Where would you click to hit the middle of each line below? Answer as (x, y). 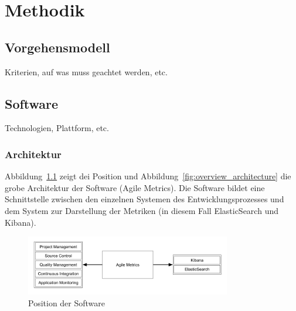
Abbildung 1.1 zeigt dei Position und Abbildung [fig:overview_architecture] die (148, 176)
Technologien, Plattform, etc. (57, 128)
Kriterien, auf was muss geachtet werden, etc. (86, 71)
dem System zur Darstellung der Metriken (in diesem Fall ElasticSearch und (142, 210)
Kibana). (21, 222)
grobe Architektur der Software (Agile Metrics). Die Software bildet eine (135, 187)
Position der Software (67, 302)
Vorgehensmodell (57, 47)
